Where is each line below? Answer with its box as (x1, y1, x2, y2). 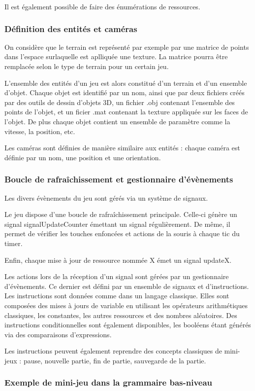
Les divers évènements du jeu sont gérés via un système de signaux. (4, 192, 208, 203)
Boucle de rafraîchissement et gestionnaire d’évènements (4, 173, 233, 185)
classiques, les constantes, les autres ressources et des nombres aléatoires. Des (4, 310, 237, 320)
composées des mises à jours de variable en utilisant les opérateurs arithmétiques (4, 300, 248, 310)
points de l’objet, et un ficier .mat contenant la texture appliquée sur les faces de (4, 107, 248, 117)
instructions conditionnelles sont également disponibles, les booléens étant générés (4, 320, 251, 330)
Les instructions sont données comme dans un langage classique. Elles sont (4, 290, 229, 301)
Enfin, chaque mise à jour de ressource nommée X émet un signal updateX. (4, 254, 232, 265)
